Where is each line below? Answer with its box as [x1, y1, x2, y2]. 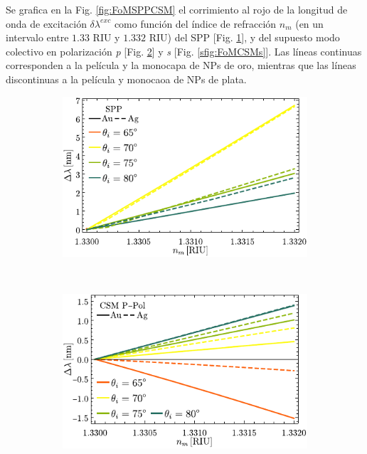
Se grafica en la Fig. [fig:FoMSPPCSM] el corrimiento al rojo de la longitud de [6, 2, 348, 16]
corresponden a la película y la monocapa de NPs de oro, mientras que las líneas [6, 58, 356, 73]
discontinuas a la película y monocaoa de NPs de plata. [6, 71, 247, 86]
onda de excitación [6, 16, 87, 31]
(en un [295, 16, 324, 31]
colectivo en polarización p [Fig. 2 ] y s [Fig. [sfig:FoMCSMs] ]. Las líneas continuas [6, 43, 362, 58]
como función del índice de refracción [114, 16, 277, 31]
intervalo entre [6, 30, 69, 45]
